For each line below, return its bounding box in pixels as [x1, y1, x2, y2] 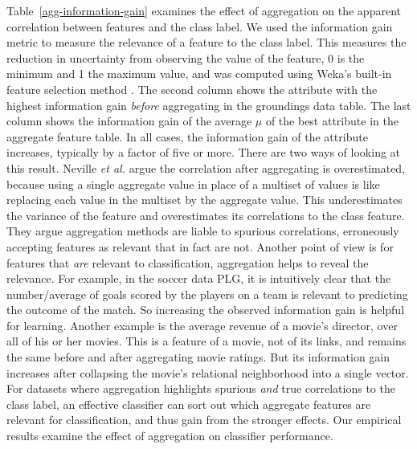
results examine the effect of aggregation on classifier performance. [6, 427, 333, 444]
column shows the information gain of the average [6, 112, 252, 129]
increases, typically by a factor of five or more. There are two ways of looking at [6, 144, 401, 161]
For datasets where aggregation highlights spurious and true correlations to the [6, 380, 395, 397]
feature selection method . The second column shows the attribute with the [6, 80, 378, 97]
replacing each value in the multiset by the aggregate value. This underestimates [6, 191, 403, 208]
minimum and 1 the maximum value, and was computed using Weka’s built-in [6, 65, 392, 82]
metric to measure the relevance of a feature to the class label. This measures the [6, 34, 407, 51]
